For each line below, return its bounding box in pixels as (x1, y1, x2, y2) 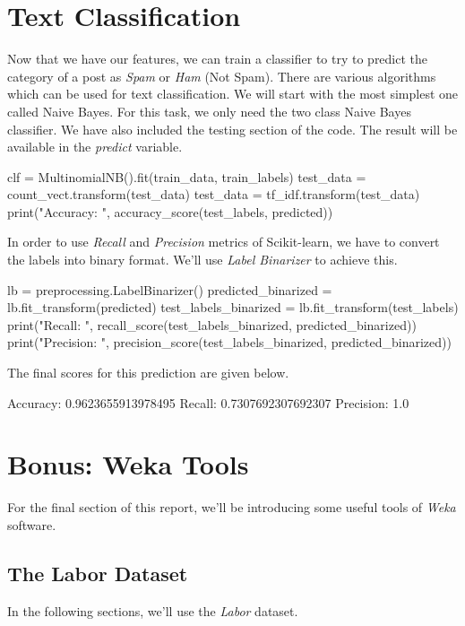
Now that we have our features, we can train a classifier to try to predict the (7, 49, 428, 68)
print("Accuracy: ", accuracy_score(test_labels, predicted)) (7, 202, 333, 221)
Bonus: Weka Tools (7, 446, 249, 483)
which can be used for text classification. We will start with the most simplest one (7, 84, 459, 103)
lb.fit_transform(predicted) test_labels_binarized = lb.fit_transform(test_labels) (7, 298, 459, 317)
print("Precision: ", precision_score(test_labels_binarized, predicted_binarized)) (7, 333, 452, 352)
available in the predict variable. (7, 137, 183, 156)
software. (7, 515, 56, 534)
